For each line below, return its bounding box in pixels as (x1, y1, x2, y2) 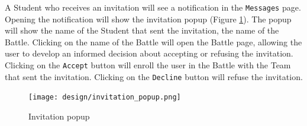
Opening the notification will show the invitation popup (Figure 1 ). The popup (5, 12, 292, 25)
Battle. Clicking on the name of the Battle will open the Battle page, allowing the (5, 35, 302, 48)
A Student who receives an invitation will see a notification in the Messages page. (5, 1, 301, 13)
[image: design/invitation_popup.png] (28, 93, 181, 102)
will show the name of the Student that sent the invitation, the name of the (5, 24, 279, 37)
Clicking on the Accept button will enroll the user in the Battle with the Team (5, 59, 291, 71)
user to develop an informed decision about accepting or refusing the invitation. (5, 47, 293, 59)
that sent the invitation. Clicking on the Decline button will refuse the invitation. (5, 70, 303, 82)
